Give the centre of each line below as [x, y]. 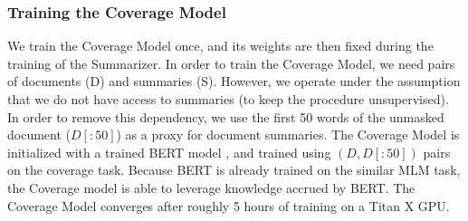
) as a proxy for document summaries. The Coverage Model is [288, 135]
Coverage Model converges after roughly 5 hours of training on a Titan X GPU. [229, 205]
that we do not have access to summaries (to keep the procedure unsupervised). [228, 99]
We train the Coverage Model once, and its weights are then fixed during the [220, 46]
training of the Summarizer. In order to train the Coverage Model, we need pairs [231, 63]
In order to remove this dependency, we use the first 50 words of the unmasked [226, 116]
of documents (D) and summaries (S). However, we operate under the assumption [234, 81]
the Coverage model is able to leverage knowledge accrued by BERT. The [211, 187]
